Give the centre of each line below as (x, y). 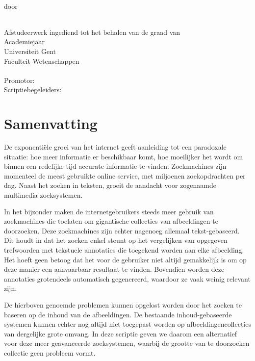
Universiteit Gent (30, 51)
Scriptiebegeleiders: (33, 90)
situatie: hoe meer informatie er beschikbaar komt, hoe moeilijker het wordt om (124, 156)
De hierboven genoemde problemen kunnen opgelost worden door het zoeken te (123, 304)
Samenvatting (51, 123)
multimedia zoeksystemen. (43, 195)
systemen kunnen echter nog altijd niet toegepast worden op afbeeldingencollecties (127, 324)
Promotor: (19, 80)
